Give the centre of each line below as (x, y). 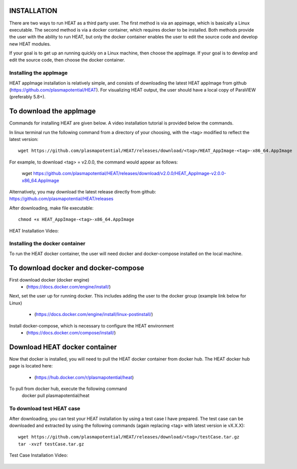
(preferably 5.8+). (27, 97)
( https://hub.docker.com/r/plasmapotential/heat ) (84, 377)
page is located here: (31, 366)
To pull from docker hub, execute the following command (68, 389)
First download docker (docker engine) (49, 279)
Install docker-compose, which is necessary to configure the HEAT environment (91, 325)
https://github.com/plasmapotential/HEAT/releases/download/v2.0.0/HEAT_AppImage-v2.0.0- (130, 173)
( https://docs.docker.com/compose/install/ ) (71, 332)
